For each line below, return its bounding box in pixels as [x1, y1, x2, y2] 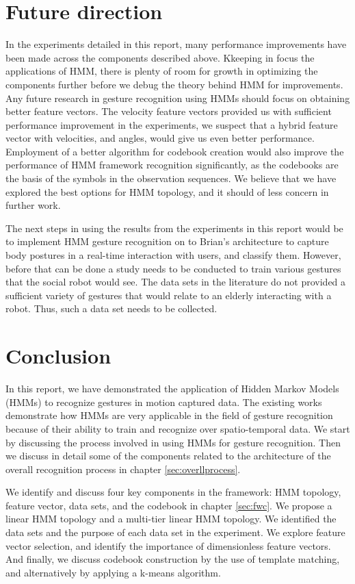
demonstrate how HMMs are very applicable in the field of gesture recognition [5, 408, 333, 422]
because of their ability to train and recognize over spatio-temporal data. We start [5, 421, 350, 435]
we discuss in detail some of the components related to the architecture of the [5, 448, 331, 463]
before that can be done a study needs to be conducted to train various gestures [5, 261, 341, 275]
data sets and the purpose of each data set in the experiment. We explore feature [5, 525, 345, 539]
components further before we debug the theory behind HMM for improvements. [5, 77, 343, 91]
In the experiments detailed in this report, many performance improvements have [5, 37, 347, 51]
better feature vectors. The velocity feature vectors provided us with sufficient [5, 104, 332, 118]
